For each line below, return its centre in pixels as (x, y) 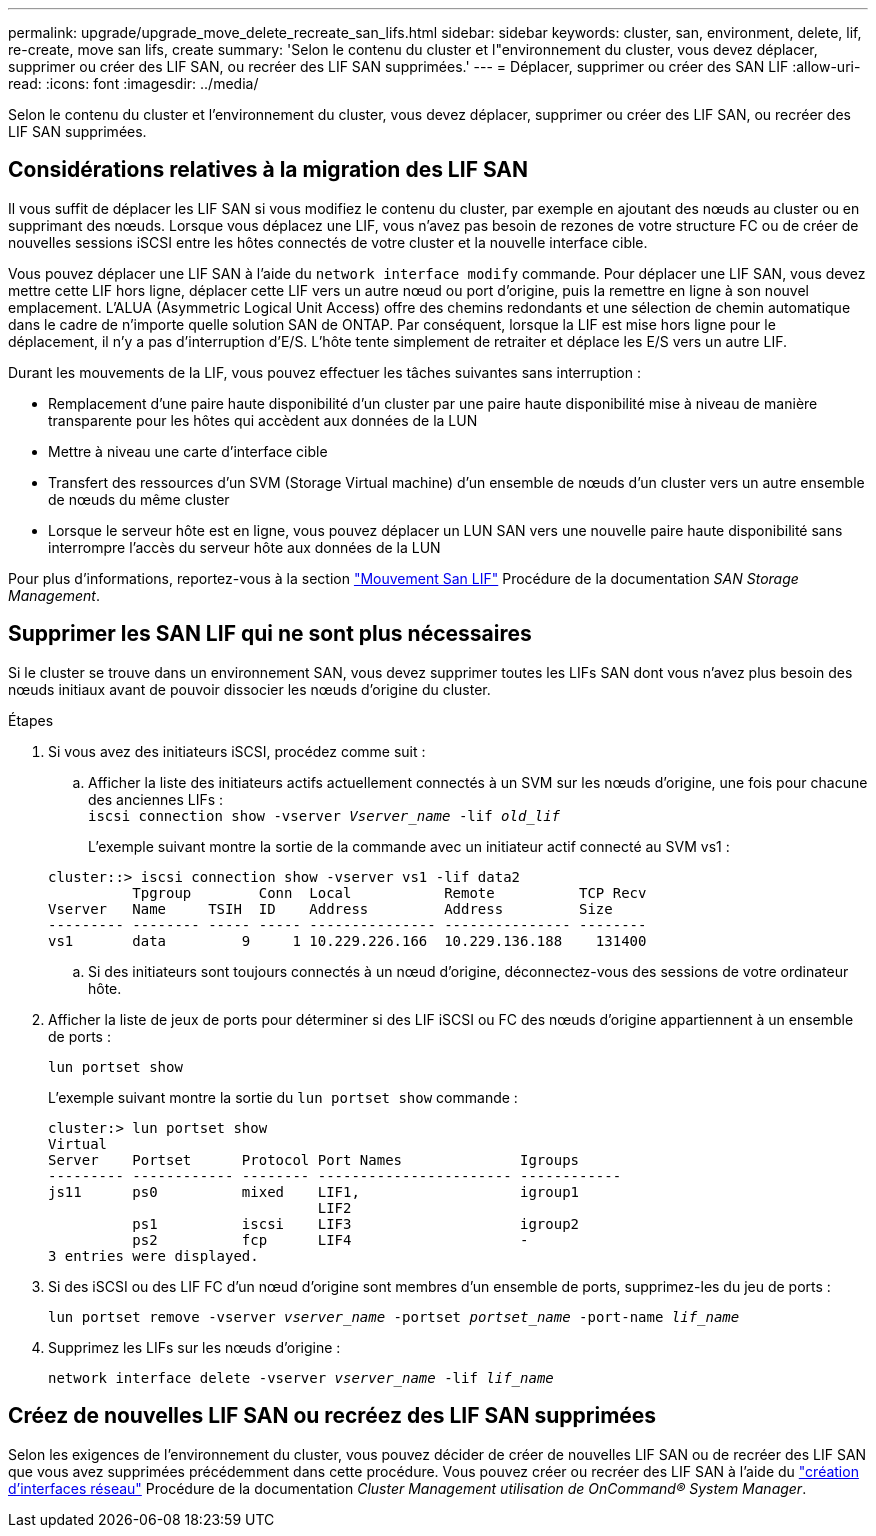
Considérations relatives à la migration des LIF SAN (268, 170)
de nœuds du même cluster (139, 499)
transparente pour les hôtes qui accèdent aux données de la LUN (263, 420)
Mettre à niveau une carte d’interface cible (188, 451)
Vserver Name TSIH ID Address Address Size (330, 908)
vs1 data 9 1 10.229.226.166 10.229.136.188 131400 (347, 940)
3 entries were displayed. (153, 1255)
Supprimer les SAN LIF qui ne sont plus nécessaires (270, 634)
